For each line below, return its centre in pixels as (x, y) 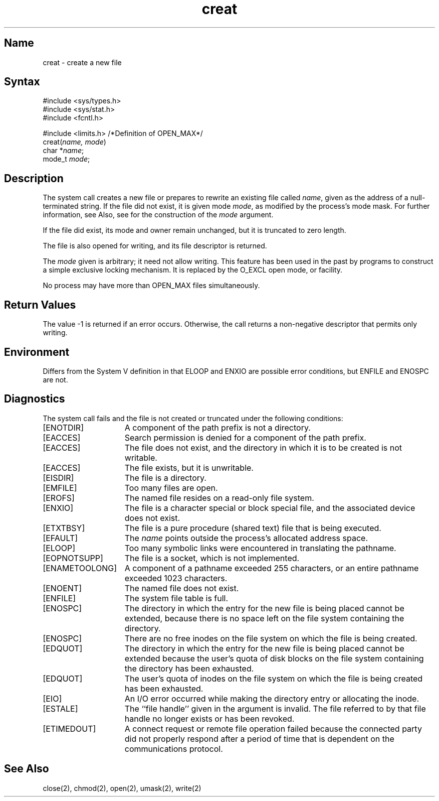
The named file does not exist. (182, 588)
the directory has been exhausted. (189, 668)
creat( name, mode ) (74, 142)
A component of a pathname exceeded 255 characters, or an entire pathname (272, 568)
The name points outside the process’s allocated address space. (246, 538)
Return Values (40, 305)
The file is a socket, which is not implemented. (212, 558)
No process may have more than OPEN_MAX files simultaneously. (151, 286)
